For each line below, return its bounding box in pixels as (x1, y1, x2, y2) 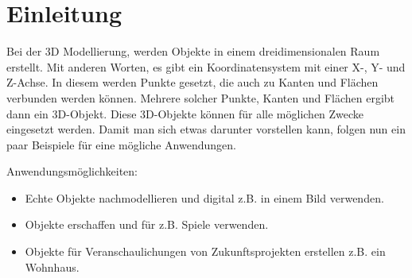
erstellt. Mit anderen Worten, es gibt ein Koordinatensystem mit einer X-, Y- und (6, 58, 406, 75)
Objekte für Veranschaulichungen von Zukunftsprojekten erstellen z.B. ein (25, 243, 386, 260)
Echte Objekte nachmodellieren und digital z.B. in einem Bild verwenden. (25, 189, 384, 206)
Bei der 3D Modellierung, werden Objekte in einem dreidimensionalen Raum (6, 43, 380, 60)
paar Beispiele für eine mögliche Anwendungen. (6, 136, 236, 153)
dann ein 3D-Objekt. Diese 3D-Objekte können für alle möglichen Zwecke (6, 105, 364, 122)
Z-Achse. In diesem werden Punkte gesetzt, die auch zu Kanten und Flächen (6, 74, 379, 91)
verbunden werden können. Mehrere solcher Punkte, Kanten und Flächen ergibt (6, 89, 395, 106)
